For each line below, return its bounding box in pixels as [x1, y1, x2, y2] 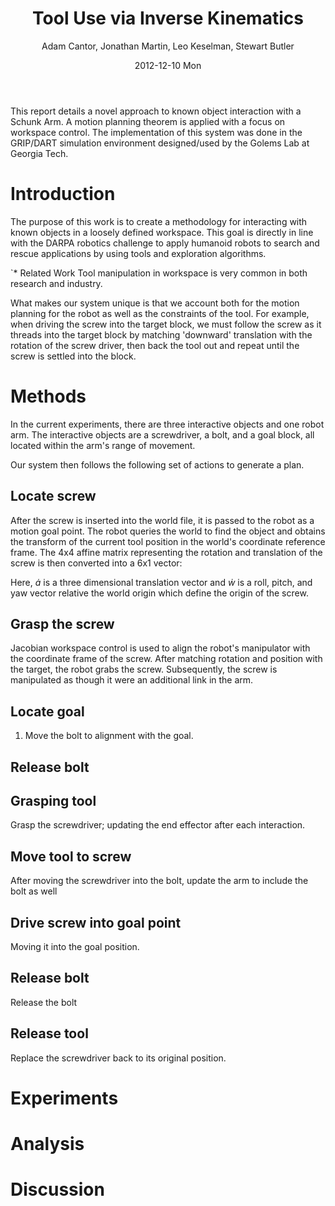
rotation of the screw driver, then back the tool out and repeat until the [10, 339, 300, 351]
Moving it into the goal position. [10, 941, 140, 953]
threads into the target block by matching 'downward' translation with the [10, 328, 313, 341]
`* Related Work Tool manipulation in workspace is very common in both [10, 267, 308, 279]
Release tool [10, 1025, 89, 1042]
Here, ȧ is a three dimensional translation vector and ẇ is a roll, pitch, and [10, 576, 313, 588]
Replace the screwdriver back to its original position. [10, 1052, 227, 1064]
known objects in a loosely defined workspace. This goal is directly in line [10, 226, 314, 238]
